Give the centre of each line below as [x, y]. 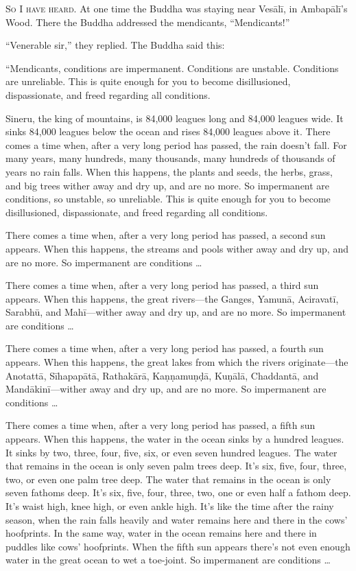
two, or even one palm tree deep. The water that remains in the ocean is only [168, 479]
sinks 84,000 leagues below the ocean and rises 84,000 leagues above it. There [168, 131]
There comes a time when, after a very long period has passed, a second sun [166, 235]
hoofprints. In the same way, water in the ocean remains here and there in [161, 533]
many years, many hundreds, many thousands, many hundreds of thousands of [170, 158]
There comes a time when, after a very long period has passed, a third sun [162, 285]
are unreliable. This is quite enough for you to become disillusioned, [148, 81]
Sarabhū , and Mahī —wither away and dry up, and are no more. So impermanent [176, 312]
